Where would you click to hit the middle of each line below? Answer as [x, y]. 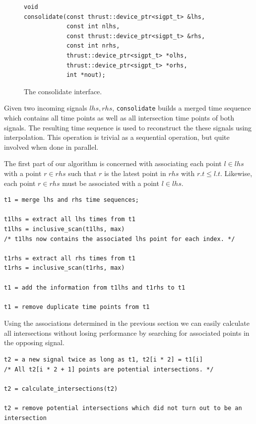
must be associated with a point [111, 183]
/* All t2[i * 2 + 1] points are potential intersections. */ [109, 369]
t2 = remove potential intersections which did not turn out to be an [123, 408]
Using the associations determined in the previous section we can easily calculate [127, 323]
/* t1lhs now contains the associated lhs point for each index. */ [120, 239]
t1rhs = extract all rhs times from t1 [70, 258]
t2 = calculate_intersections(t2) [61, 389]
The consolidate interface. [63, 91]
